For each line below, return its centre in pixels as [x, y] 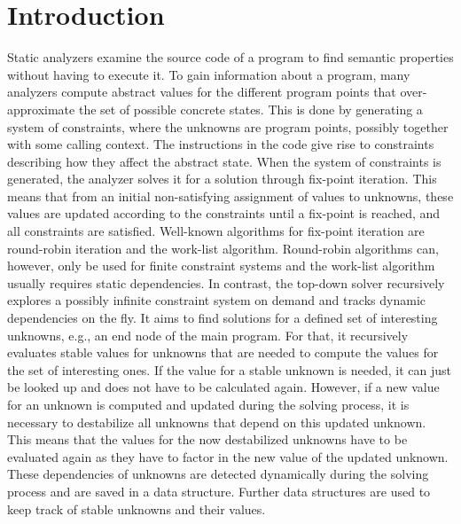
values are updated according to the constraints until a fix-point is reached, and [224, 213]
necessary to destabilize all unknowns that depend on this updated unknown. [217, 422]
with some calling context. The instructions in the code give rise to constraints [221, 144]
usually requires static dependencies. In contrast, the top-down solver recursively [226, 282]
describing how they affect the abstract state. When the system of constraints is [224, 161]
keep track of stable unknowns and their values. [137, 508]
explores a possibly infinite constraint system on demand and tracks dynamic [216, 300]
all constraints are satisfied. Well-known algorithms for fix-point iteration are [216, 231]
